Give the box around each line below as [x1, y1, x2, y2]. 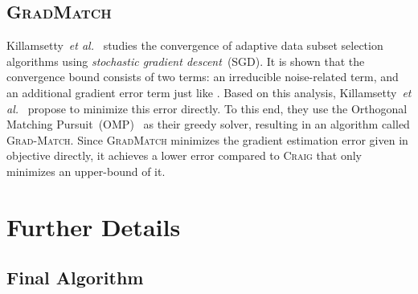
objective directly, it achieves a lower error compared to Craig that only [6, 147, 362, 164]
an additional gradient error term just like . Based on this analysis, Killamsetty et [6, 84, 412, 100]
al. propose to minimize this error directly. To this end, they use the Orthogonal [6, 100, 408, 116]
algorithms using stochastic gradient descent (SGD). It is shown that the [6, 52, 365, 69]
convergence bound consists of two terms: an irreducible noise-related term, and [6, 68, 399, 85]
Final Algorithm [6, 265, 144, 290]
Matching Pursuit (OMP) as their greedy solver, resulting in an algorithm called [6, 116, 410, 133]
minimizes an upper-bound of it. [6, 162, 166, 179]
